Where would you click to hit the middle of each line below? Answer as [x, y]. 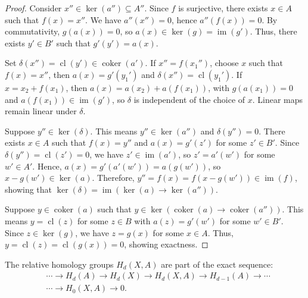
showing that [29, 189]
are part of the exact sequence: [217, 264]
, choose [224, 63]
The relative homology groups [59, 264]
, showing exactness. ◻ [166, 244]
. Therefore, [113, 178]
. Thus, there [273, 31]
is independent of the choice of [189, 99]
